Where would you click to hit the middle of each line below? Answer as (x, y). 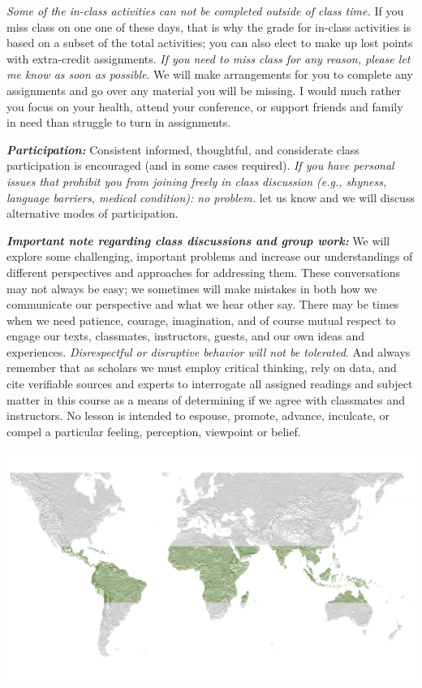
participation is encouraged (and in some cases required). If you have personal (200, 165)
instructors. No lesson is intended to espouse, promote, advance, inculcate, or (198, 415)
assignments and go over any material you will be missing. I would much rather (204, 90)
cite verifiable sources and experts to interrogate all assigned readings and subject (210, 384)
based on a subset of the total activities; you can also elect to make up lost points (210, 43)
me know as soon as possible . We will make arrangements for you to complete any (210, 74)
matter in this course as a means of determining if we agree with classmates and (206, 399)
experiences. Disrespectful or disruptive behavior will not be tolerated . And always (209, 351)
